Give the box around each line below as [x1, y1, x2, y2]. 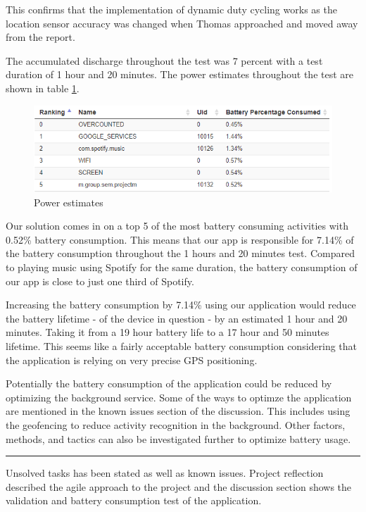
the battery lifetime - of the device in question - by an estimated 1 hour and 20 [6, 311, 348, 325]
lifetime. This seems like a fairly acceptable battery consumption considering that [6, 339, 358, 353]
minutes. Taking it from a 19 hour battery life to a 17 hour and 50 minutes [6, 325, 329, 339]
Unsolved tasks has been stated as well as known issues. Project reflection [6, 466, 324, 480]
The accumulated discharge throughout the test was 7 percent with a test [6, 53, 323, 68]
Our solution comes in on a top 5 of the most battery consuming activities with [6, 218, 348, 233]
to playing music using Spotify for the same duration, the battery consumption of [6, 260, 358, 275]
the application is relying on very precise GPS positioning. [6, 352, 258, 367]
